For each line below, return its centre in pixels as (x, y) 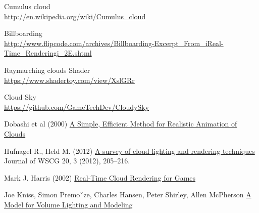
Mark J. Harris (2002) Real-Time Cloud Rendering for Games (100, 177)
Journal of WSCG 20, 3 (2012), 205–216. (67, 161)
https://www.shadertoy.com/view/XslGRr (69, 80)
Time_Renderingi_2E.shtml (48, 53)
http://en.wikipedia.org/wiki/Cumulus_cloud (75, 16)
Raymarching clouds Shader (47, 70)
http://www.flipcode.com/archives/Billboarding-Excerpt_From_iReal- (114, 43)
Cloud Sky (20, 97)
